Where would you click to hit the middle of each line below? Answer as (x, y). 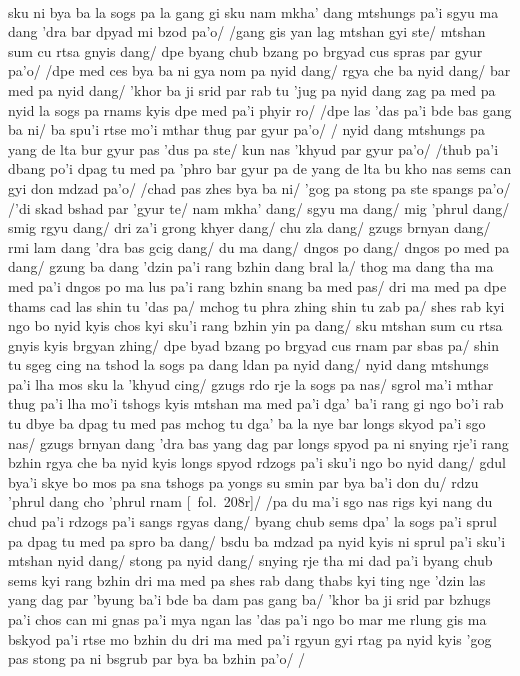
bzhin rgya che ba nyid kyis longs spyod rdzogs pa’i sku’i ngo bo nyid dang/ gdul (257, 462)
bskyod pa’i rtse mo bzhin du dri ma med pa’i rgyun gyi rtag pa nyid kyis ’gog (250, 638)
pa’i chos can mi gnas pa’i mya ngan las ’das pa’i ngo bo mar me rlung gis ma (247, 619)
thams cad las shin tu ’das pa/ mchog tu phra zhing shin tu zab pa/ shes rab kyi (256, 305)
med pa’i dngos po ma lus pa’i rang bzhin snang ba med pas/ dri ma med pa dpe (257, 285)
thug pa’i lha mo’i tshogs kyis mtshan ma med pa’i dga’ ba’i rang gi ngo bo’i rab (256, 403)
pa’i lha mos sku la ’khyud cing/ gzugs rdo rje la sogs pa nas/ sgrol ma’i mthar (251, 383)
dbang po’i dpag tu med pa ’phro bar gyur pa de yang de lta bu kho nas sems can (260, 168)
